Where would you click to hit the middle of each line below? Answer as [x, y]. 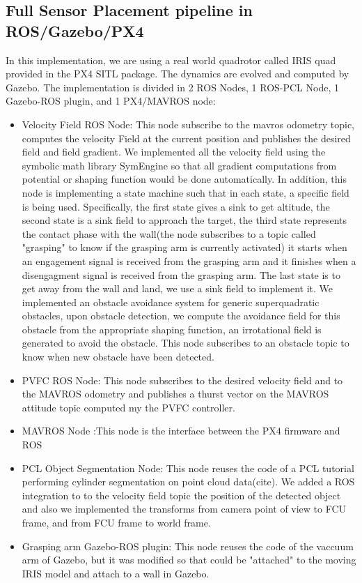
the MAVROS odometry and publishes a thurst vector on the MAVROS [175, 394]
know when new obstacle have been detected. [118, 357]
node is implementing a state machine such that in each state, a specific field [186, 192]
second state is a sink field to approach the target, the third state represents [184, 220]
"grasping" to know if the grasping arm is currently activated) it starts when [184, 247]
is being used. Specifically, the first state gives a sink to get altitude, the [176, 206]
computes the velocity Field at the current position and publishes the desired [186, 138]
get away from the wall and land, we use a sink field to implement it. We [178, 288]
